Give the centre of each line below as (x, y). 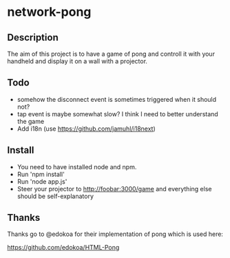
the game (31, 121)
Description (33, 37)
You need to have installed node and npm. (77, 166)
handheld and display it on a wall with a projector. (77, 61)
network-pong (49, 12)
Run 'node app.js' (42, 181)
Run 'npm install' (41, 174)
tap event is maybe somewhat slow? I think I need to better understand (117, 114)
